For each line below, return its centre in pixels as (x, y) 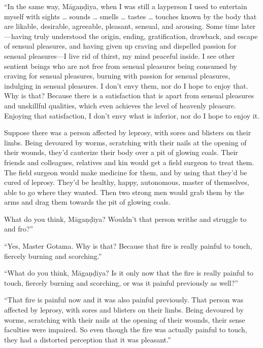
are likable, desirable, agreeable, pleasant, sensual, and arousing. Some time (122, 26)
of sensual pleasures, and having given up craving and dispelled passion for (120, 46)
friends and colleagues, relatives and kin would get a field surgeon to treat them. (129, 162)
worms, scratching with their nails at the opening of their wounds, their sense (125, 319)
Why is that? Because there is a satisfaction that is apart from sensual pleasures (129, 95)
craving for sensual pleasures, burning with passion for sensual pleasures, (117, 76)
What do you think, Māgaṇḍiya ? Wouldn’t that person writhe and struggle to (125, 219)
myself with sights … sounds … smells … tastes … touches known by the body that (130, 16)
